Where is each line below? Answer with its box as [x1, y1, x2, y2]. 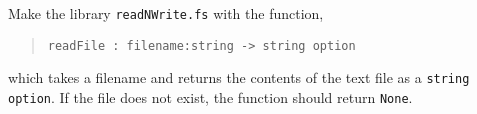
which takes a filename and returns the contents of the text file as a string [8, 67, 470, 88]
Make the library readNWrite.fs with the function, [8, 3, 324, 23]
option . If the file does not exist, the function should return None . [8, 86, 413, 107]
